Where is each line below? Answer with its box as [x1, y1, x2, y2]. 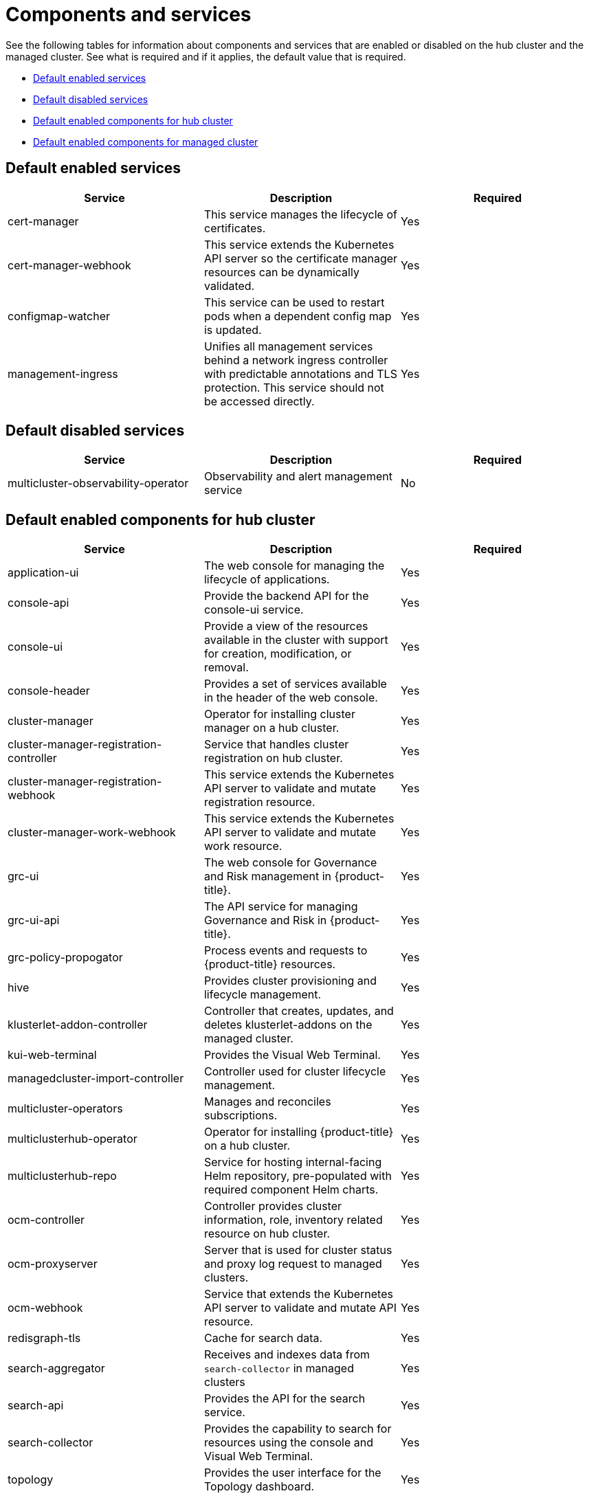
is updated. [203, 322, 262, 337]
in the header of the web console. [203, 691, 378, 705]
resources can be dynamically [203, 265, 359, 279]
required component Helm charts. [203, 1183, 379, 1197]
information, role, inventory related [203, 1213, 383, 1227]
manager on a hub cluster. [203, 721, 340, 735]
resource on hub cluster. [203, 1227, 331, 1241]
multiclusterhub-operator [8, 1132, 137, 1146]
